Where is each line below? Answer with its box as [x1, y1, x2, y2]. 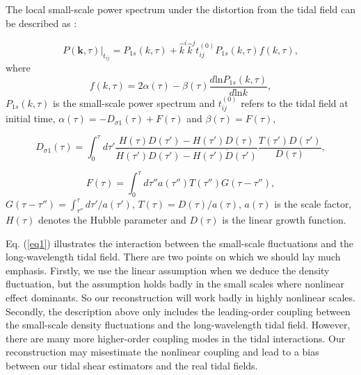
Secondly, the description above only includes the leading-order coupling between [6, 303, 351, 318]
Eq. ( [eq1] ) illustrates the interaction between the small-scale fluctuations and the [6, 235, 354, 250]
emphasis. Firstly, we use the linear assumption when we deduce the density [6, 262, 330, 277]
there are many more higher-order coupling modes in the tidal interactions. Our [6, 331, 346, 345]
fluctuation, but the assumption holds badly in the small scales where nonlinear [6, 276, 345, 291]
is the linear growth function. [222, 212, 346, 227]
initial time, [6, 111, 56, 126]
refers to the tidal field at [241, 95, 348, 110]
